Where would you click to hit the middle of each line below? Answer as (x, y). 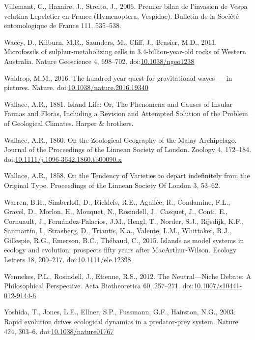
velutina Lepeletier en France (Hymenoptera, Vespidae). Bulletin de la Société (121, 15)
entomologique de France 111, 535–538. (63, 25)
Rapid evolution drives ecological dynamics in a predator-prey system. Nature (121, 322)
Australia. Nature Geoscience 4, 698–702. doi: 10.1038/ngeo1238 (99, 61)
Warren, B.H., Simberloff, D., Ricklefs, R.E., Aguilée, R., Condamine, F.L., (117, 201)
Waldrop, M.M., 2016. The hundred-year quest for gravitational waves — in (118, 77)
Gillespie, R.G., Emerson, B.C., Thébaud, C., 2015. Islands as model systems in (124, 240)
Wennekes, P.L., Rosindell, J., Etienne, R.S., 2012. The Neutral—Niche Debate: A (128, 276)
